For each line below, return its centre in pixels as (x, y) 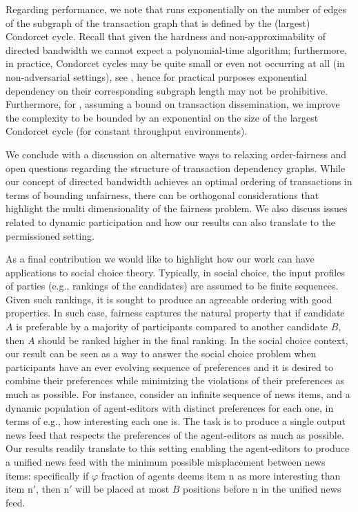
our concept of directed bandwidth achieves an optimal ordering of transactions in (179, 181)
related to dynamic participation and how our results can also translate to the (171, 221)
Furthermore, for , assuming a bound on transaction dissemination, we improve (173, 104)
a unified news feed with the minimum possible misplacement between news (166, 462)
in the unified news (301, 489)
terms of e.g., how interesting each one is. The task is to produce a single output (176, 421)
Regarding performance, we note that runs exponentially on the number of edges (176, 9)
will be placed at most (122, 489)
